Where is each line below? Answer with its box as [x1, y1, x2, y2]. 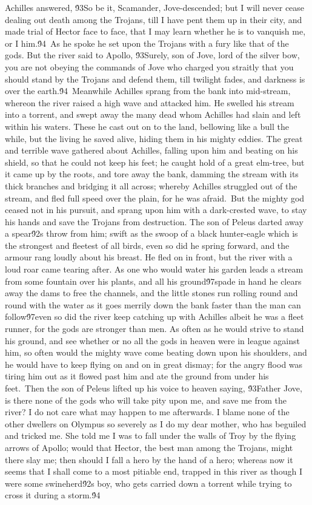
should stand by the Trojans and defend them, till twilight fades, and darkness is [5, 72, 305, 85]
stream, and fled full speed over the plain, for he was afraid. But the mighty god [5, 191, 305, 204]
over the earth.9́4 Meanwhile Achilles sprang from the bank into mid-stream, [5, 84, 291, 97]
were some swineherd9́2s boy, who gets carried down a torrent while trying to [5, 476, 292, 489]
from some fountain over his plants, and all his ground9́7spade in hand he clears [5, 274, 302, 287]
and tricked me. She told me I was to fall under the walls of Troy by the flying [5, 429, 296, 442]
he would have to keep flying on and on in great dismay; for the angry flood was [5, 358, 303, 370]
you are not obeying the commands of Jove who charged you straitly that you [5, 60, 294, 73]
